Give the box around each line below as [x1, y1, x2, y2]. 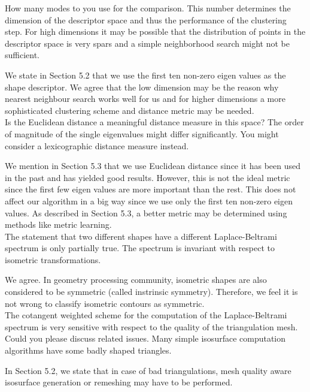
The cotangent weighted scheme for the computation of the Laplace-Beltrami [5, 309, 287, 321]
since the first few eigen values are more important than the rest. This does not [5, 183, 296, 195]
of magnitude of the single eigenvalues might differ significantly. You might [5, 127, 279, 140]
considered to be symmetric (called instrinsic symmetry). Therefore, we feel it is [5, 285, 298, 298]
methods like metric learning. [5, 218, 112, 231]
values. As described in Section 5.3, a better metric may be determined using [5, 206, 287, 219]
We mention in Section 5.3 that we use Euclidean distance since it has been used [5, 159, 301, 172]
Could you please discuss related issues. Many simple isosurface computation [5, 332, 286, 345]
